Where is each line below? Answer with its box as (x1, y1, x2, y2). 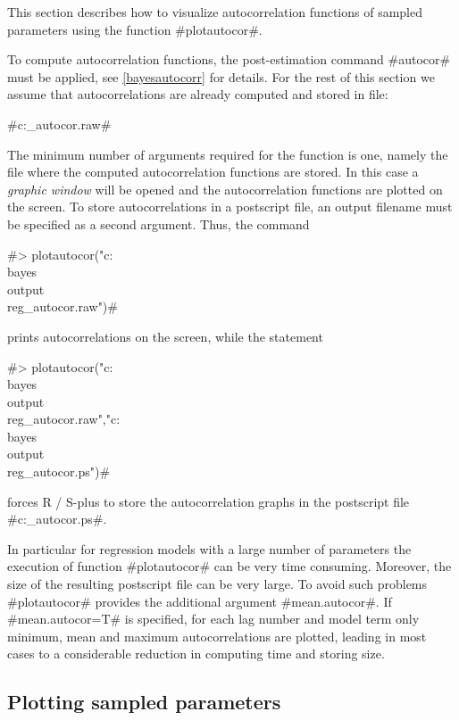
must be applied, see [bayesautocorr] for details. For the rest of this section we (7, 67, 435, 86)
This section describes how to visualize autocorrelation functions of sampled (7, 3, 422, 21)
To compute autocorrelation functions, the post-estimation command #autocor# (7, 50, 451, 69)
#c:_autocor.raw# (7, 114, 112, 133)
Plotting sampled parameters (7, 688, 281, 716)
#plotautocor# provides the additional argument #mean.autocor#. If (7, 592, 392, 610)
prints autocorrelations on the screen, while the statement (7, 327, 323, 345)
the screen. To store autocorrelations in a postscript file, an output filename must (7, 197, 453, 216)
